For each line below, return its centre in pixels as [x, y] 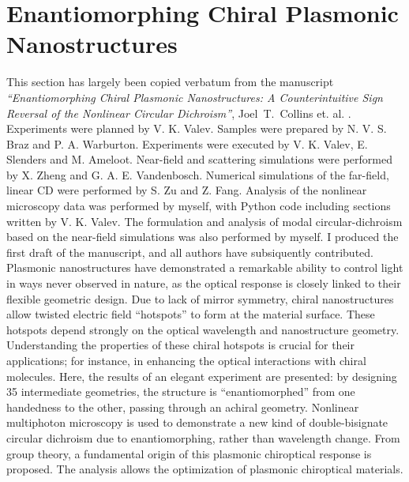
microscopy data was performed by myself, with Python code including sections [199, 206]
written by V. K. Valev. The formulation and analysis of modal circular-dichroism [204, 221]
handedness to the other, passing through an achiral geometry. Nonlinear [183, 407]
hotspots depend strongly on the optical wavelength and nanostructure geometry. [203, 329]
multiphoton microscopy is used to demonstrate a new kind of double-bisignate [197, 422]
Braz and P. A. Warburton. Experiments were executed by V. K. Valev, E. [187, 143]
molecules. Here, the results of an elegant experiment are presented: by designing [202, 376]
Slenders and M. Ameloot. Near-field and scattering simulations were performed [199, 159]
